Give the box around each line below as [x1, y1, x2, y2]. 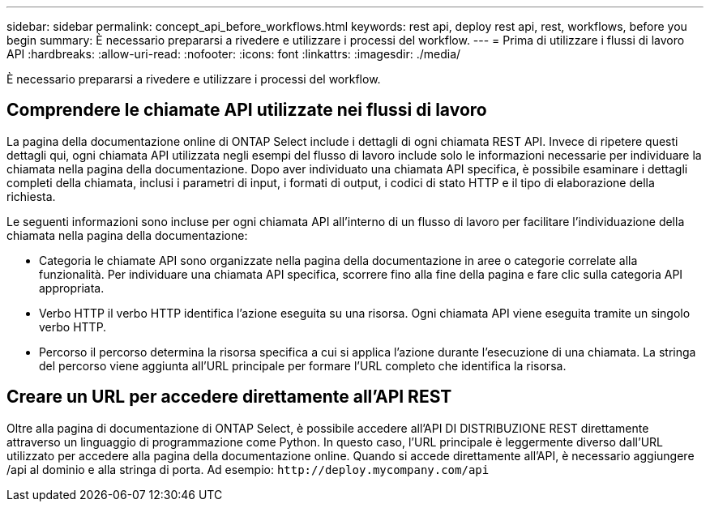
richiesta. [6, 189, 56, 203]
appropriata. [39, 280, 105, 295]
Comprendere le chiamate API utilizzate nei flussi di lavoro [6, 100, 487, 121]
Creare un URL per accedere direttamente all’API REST [6, 386, 452, 408]
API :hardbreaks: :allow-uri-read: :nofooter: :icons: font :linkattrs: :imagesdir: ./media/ [6, 47, 461, 61]
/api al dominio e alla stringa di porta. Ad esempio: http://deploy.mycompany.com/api [6, 462, 490, 476]
